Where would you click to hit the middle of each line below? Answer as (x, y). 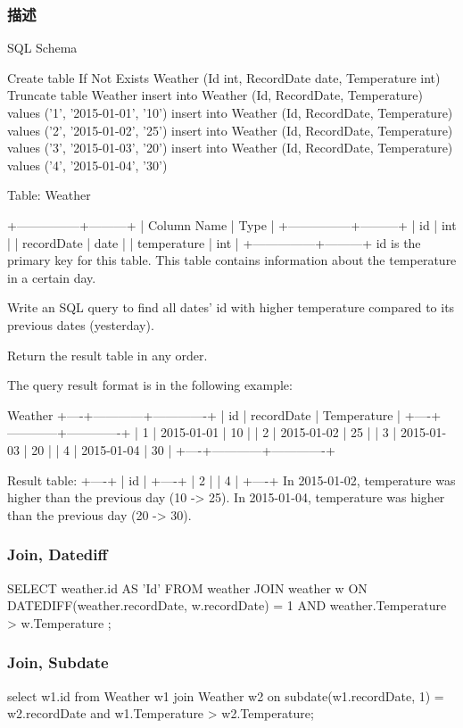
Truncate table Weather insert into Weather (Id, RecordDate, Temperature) (215, 95)
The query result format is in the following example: (150, 385)
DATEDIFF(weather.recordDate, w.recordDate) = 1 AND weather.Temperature (227, 605)
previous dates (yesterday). (81, 324)
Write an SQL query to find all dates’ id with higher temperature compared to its (231, 307)
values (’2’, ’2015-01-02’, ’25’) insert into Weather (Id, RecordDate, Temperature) (230, 130)
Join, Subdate (58, 662)
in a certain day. (52, 277)
